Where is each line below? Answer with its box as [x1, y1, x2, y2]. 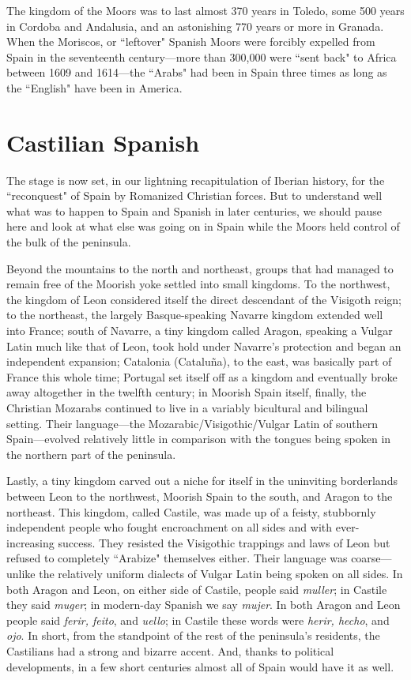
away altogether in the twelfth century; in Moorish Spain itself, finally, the [6, 384, 367, 400]
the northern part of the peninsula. [6, 445, 176, 462]
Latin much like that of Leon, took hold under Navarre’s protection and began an [6, 337, 402, 354]
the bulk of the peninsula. [6, 234, 131, 250]
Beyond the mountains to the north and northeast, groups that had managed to [6, 260, 394, 276]
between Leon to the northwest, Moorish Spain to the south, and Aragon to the [6, 487, 393, 504]
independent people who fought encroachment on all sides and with [6, 519, 333, 535]
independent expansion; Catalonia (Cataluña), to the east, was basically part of [6, 353, 392, 370]
